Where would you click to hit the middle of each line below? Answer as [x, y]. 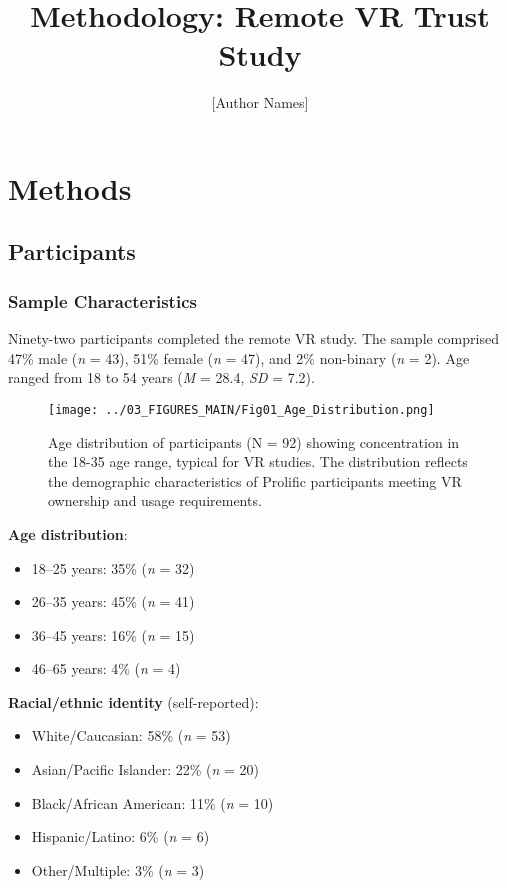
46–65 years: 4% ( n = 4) [106, 668]
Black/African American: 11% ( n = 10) [152, 802]
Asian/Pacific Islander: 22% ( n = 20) [145, 769]
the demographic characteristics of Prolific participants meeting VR [255, 480]
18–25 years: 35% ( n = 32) [113, 567]
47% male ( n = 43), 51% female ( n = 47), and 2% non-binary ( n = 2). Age [239, 357]
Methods [70, 187]
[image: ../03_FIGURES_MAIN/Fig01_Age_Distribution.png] [241, 409]
